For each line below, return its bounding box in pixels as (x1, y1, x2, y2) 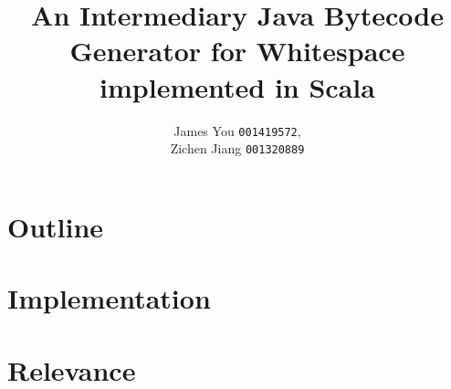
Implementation (7, 279, 211, 317)
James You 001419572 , (173, 121, 301, 140)
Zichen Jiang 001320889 (170, 139, 305, 158)
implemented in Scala (100, 68, 375, 105)
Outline (7, 207, 104, 245)
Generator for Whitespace (69, 32, 405, 69)
